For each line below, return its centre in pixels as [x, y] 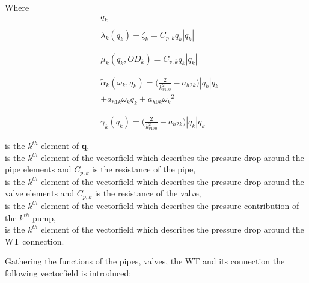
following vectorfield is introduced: [68, 272]
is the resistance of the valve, [148, 193]
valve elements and [40, 193]
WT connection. [35, 241]
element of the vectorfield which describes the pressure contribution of [170, 205]
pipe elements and [38, 169]
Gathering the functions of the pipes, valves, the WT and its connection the [145, 261]
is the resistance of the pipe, [144, 169]
